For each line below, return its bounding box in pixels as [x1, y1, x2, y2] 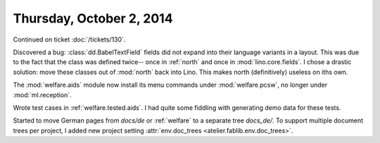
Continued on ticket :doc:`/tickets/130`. [13, 35, 126, 44]
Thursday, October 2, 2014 [13, 11, 173, 26]
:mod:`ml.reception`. [13, 90, 72, 99]
